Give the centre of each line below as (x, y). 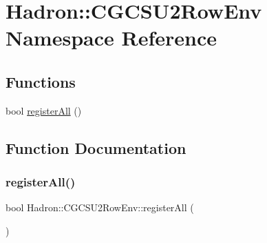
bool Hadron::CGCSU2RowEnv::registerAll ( (100, 207)
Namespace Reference (111, 38)
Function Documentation (96, 147)
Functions (41, 81)
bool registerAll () (44, 110)
